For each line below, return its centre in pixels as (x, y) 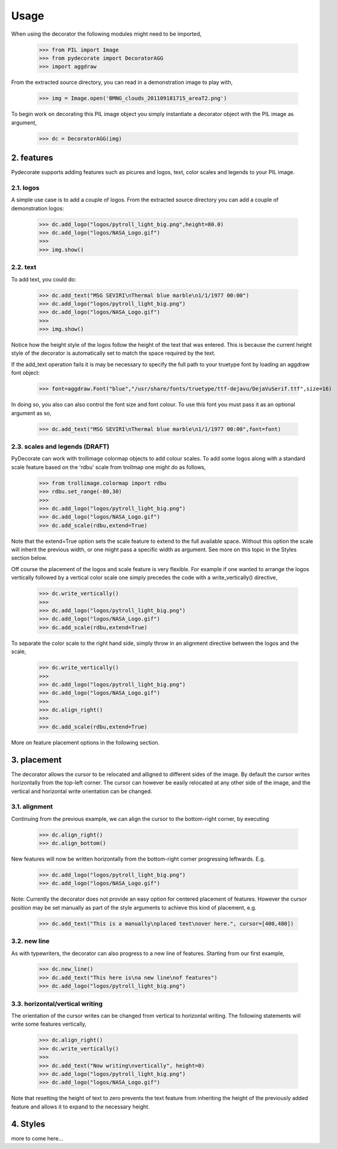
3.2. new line (30, 941)
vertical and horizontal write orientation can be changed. (82, 791)
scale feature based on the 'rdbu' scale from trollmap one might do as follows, (108, 467)
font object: (26, 373)
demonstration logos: (38, 208)
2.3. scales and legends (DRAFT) (60, 446)
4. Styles (28, 1124)
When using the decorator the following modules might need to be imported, (106, 34)
